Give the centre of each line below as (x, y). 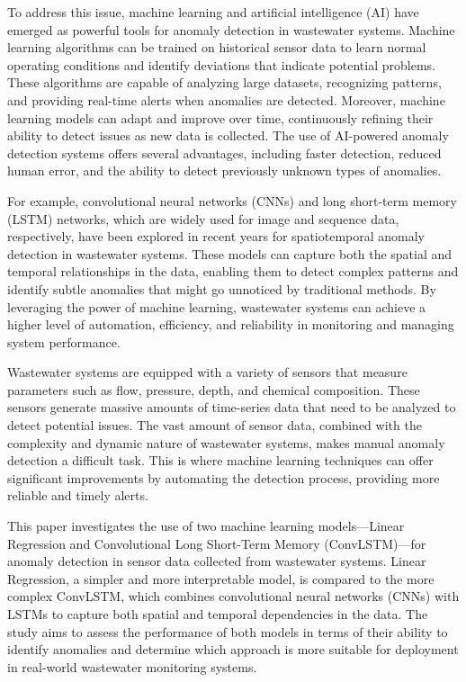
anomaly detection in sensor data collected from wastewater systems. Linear (217, 561)
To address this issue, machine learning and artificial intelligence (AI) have (213, 12)
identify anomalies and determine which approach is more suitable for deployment (233, 649)
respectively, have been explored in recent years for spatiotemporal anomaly (216, 236)
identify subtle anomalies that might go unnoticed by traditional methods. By (222, 288)
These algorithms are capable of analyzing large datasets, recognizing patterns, (224, 82)
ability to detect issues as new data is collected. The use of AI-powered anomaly (228, 135)
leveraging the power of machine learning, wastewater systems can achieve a (217, 306)
